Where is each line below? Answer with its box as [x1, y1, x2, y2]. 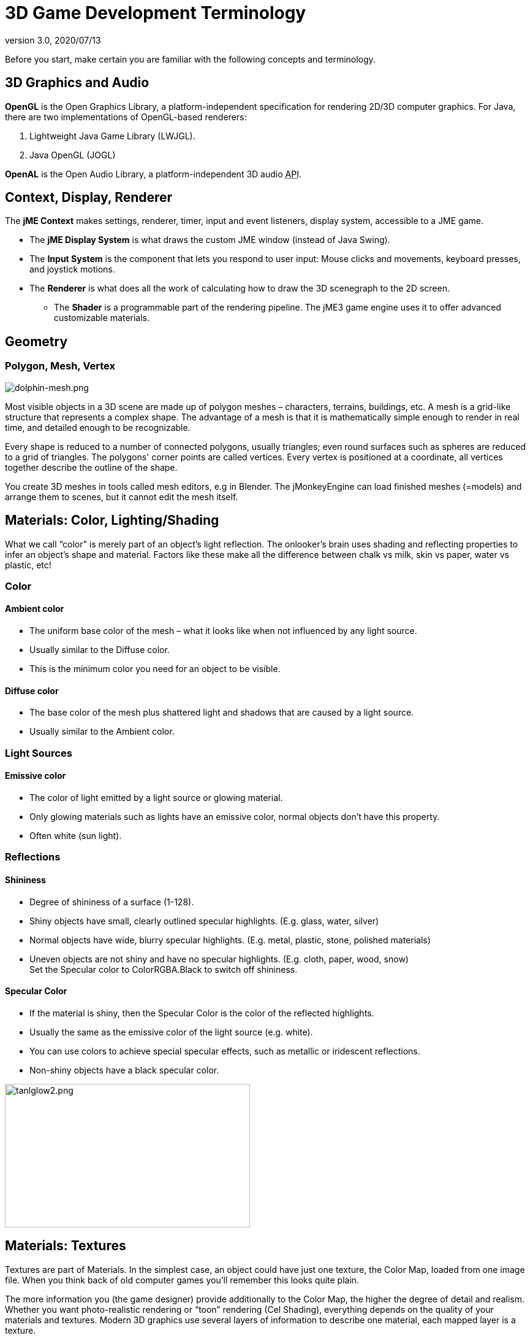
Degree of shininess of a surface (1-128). [29, 896, 194, 907]
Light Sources [5, 746, 72, 759]
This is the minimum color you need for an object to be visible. [29, 663, 281, 675]
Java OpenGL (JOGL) [29, 149, 116, 160]
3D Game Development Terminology [5, 2, 306, 23]
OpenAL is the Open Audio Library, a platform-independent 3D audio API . [5, 168, 301, 179]
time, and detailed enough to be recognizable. [5, 422, 191, 433]
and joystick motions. [29, 264, 115, 275]
